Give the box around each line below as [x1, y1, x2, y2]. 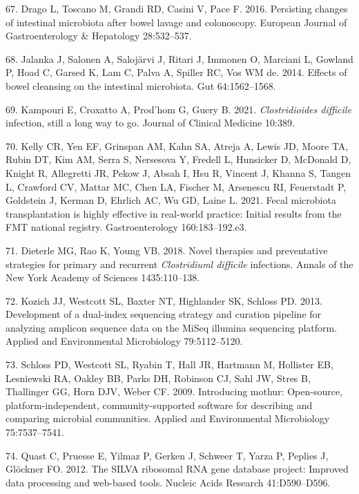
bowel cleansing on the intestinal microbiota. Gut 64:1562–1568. [6, 78, 276, 93]
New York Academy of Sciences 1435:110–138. [6, 270, 200, 285]
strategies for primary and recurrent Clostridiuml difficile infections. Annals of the [6, 256, 353, 271]
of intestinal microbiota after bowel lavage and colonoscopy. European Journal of [6, 15, 347, 29]
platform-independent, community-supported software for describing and [6, 397, 313, 412]
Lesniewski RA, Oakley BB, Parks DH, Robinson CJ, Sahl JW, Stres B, [6, 370, 311, 385]
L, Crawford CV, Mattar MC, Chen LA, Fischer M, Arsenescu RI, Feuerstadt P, [6, 179, 347, 193]
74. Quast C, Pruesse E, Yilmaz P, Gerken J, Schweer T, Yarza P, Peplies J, [6, 448, 329, 462]
